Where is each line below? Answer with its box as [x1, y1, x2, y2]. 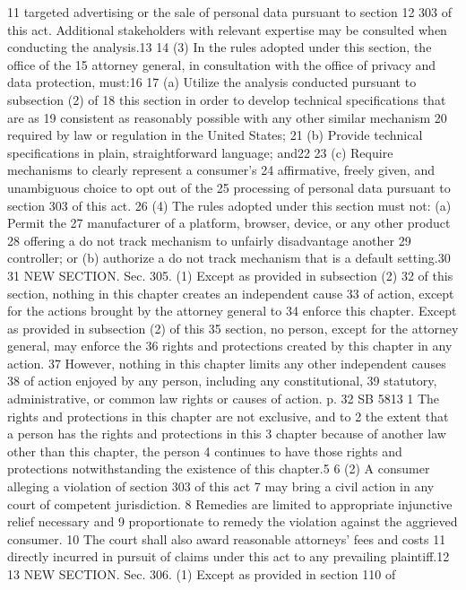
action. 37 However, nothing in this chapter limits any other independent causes [7, 353, 446, 372]
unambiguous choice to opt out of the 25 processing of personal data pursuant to [7, 178, 451, 196]
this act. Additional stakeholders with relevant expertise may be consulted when [7, 20, 447, 39]
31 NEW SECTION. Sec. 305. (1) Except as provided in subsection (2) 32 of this [7, 265, 453, 284]
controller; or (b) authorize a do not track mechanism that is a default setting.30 [7, 248, 451, 267]
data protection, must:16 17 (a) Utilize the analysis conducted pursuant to [7, 73, 417, 91]
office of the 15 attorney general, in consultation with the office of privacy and [7, 55, 436, 74]
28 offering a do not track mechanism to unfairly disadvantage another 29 [7, 230, 411, 249]
